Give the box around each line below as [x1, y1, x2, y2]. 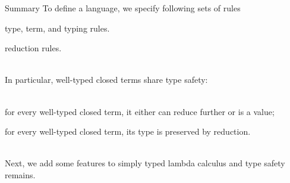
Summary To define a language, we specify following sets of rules [5, 2, 241, 14]
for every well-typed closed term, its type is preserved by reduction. [5, 125, 251, 138]
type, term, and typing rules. [5, 21, 110, 34]
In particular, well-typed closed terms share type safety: [5, 73, 208, 86]
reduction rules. [5, 42, 62, 54]
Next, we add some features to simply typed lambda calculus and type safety [5, 157, 285, 169]
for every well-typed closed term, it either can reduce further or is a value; [5, 105, 275, 117]
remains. [5, 168, 36, 181]
